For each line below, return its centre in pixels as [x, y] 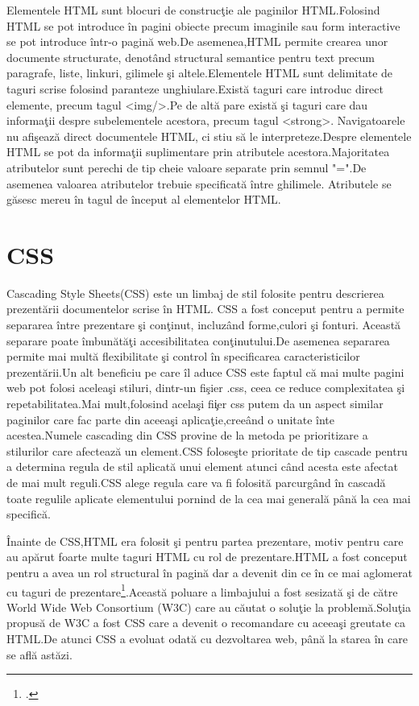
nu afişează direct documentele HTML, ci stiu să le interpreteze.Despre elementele [209, 136]
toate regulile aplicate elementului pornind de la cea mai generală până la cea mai [209, 498]
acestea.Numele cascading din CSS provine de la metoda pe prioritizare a [187, 435]
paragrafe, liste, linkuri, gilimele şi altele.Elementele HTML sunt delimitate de [200, 73]
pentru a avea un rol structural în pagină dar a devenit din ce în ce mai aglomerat [209, 572]
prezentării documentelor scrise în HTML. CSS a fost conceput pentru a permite [205, 309]
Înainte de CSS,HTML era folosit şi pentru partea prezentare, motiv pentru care [205, 541]
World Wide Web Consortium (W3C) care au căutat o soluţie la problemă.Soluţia [209, 607]
